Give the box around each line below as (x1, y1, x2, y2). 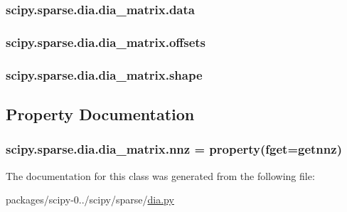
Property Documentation (6, 102, 195, 124)
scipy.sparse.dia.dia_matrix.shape (6, 65, 203, 83)
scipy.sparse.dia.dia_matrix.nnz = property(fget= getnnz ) (6, 140, 342, 158)
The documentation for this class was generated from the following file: (6, 168, 315, 183)
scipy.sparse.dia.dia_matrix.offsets (6, 33, 206, 51)
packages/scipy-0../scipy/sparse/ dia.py (6, 192, 174, 207)
